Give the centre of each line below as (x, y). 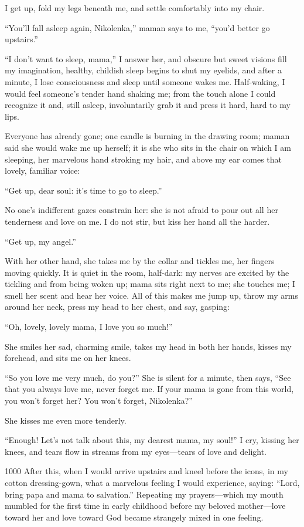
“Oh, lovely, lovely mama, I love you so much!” (89, 327)
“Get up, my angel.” (40, 241)
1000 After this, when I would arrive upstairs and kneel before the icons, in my (146, 471)
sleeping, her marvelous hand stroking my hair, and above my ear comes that (143, 159)
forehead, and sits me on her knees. (68, 358)
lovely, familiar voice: (42, 170)
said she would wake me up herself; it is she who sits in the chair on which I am (148, 147)
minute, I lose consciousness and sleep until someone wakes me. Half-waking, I (145, 81)
